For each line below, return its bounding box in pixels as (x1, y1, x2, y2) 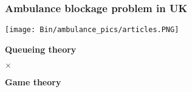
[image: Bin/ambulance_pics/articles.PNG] (5, 25, 179, 34)
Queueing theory (5, 42, 77, 55)
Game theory (5, 76, 61, 88)
